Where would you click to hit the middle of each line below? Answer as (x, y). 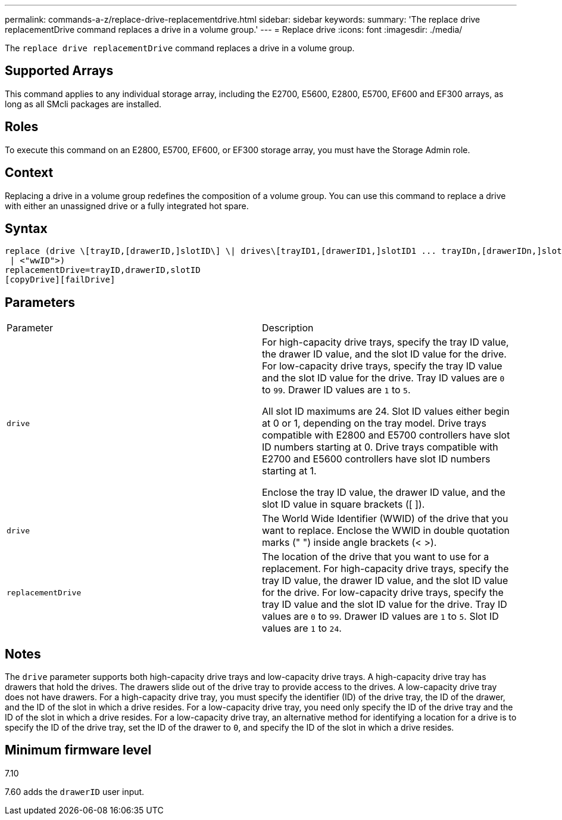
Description (288, 328)
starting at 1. (289, 471)
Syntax (26, 228)
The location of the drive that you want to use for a (376, 557)
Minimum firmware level (78, 750)
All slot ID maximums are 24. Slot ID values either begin (386, 411)
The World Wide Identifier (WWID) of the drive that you (385, 519)
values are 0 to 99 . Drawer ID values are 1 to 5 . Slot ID (380, 616)
